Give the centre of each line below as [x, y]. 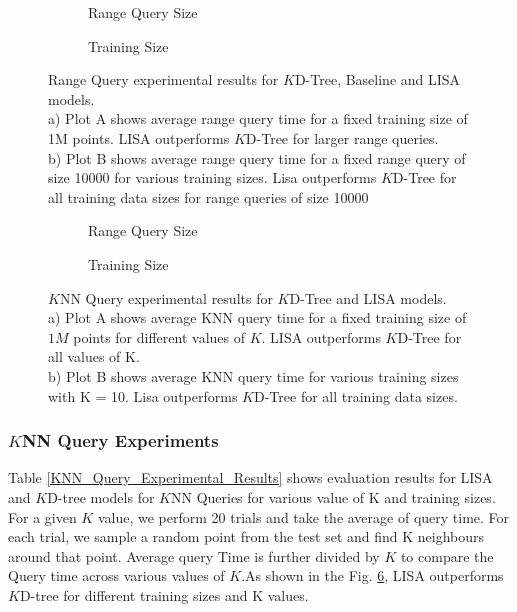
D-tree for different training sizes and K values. [164, 594]
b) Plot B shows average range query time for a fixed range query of [257, 157]
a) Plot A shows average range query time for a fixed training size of [258, 118]
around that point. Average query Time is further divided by [194, 555]
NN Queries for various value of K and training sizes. [333, 496]
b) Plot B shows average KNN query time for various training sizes [253, 375]
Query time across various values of [116, 575]
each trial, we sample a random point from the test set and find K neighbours [246, 536]
